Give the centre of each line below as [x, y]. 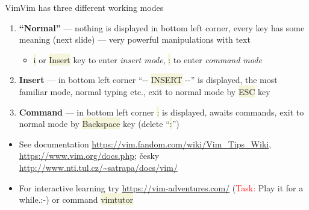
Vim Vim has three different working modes [84, 7]
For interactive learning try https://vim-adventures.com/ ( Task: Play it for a [161, 187]
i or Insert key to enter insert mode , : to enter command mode [148, 59]
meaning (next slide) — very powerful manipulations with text [135, 39]
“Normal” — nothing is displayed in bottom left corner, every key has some [162, 27]
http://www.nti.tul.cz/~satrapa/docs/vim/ [98, 167]
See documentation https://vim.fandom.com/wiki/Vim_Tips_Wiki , [145, 144]
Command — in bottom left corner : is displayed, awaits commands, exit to [161, 112]
